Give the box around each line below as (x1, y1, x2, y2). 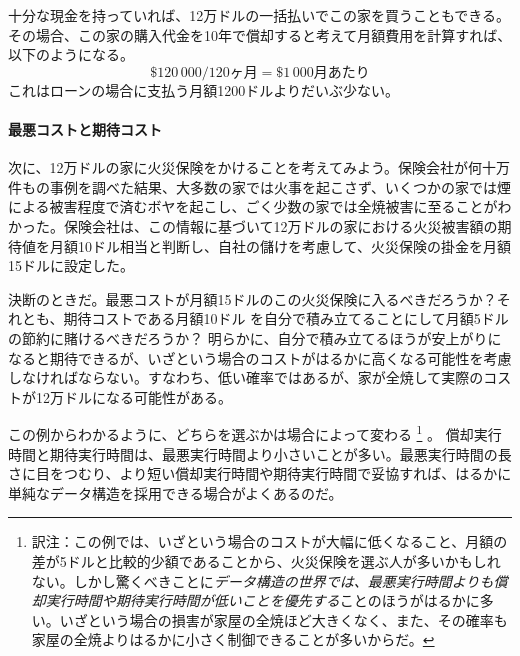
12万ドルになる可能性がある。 (35, 386, 232, 407)
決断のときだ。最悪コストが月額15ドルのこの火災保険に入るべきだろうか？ (8, 288, 497, 309)
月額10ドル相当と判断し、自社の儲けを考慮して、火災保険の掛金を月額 (49, 235, 511, 256)
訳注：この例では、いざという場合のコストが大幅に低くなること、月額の (31, 531, 508, 552)
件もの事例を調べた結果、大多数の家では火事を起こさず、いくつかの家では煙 (8, 176, 512, 197)
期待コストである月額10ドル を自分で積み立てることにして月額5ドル (63, 308, 509, 329)
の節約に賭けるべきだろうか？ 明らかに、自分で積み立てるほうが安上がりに (8, 327, 502, 348)
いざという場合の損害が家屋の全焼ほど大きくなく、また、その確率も (59, 609, 508, 630)
